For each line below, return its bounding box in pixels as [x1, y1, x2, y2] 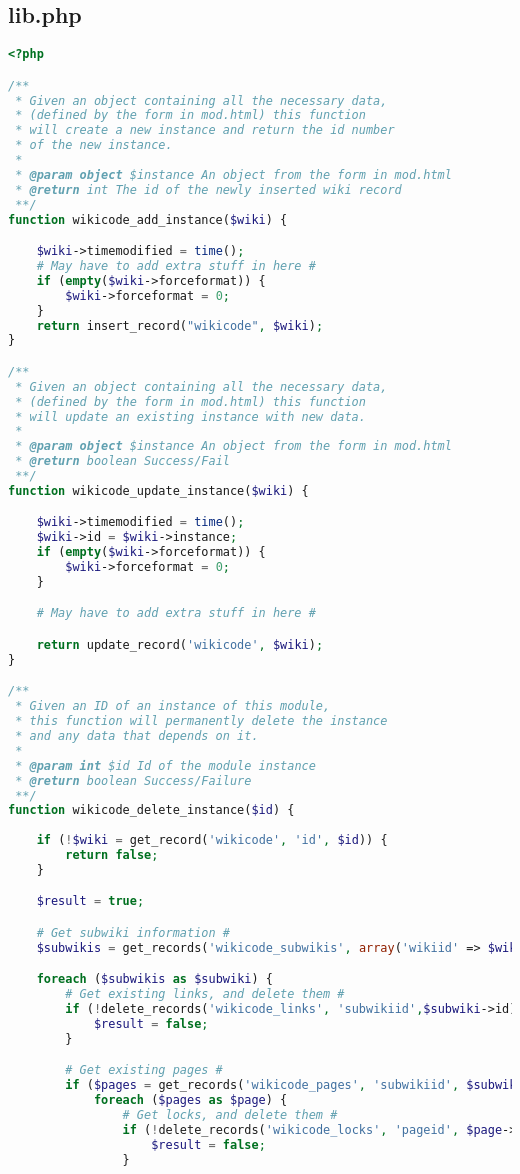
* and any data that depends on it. [15, 729, 259, 744]
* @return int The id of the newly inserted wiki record [15, 182, 402, 197]
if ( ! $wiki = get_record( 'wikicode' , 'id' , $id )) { [36, 833, 388, 848]
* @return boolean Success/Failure [15, 773, 252, 788]
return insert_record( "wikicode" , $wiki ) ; [36, 318, 324, 333]
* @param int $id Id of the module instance [15, 758, 316, 773]
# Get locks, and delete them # [122, 1108, 338, 1123]
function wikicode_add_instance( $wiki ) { [8, 212, 288, 227]
